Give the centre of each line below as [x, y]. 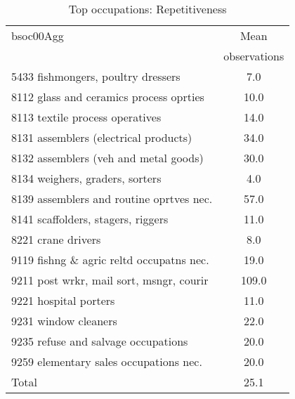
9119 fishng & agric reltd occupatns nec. [110, 260]
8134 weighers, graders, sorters [86, 178]
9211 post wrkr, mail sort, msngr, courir [110, 280]
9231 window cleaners [64, 321]
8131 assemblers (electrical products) [102, 137]
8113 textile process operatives [86, 117]
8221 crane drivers [56, 239]
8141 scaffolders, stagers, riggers [90, 219]
